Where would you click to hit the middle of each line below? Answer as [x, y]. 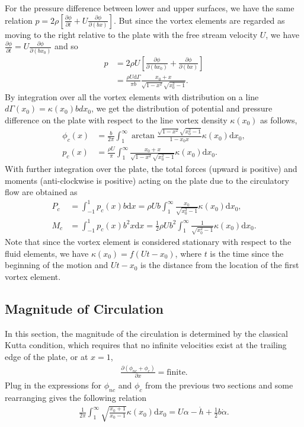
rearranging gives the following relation [76, 398]
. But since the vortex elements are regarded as [199, 20]
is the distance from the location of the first [220, 265]
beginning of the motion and [57, 265]
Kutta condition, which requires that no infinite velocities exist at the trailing [146, 345]
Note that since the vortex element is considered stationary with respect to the [148, 242]
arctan [143, 136]
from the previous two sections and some [219, 385]
